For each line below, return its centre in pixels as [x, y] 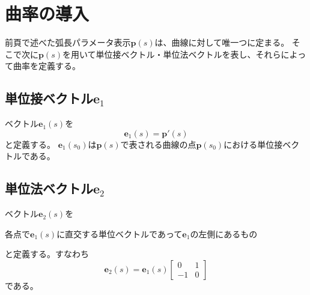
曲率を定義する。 [47, 66]
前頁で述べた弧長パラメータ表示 [68, 42]
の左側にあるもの [224, 233]
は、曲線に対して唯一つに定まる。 [222, 42]
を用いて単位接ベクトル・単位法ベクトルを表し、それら [172, 54]
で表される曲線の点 [158, 144]
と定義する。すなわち [47, 254]
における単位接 [253, 144]
